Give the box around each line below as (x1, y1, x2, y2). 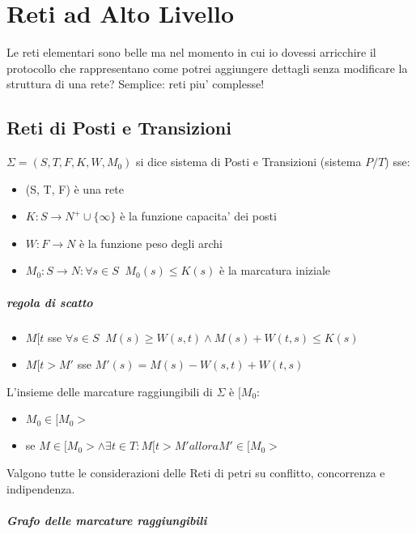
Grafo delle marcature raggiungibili (6, 511, 207, 528)
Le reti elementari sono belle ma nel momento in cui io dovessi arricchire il (6, 44, 376, 61)
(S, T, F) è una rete (25, 180, 124, 197)
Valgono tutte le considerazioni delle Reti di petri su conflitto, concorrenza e (6, 464, 385, 481)
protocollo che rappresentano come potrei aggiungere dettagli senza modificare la (6, 59, 408, 76)
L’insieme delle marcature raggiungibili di (6, 382, 213, 399)
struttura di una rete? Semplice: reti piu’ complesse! (6, 75, 265, 92)
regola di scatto (6, 293, 93, 310)
